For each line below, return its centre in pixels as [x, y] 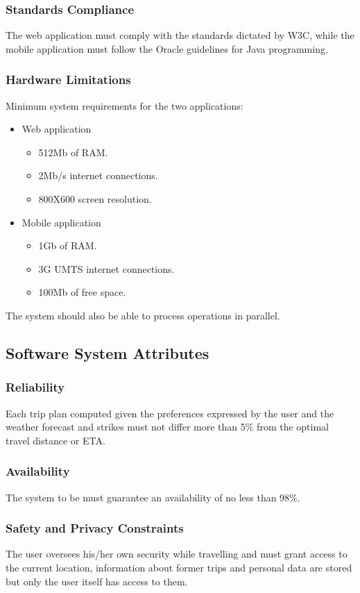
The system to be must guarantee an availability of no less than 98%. [153, 497]
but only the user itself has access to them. [97, 581]
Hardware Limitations [68, 80]
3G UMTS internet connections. [106, 268]
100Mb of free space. [82, 292]
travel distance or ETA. [55, 440]
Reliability [35, 387]
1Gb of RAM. [68, 245]
